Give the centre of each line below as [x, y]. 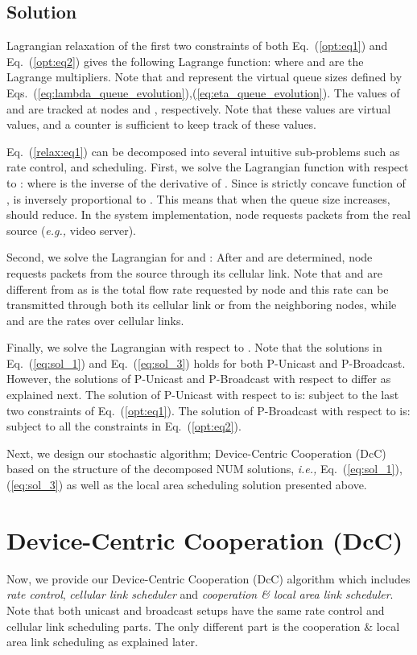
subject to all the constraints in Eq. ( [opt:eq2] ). [124, 426]
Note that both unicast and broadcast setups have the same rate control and [196, 610]
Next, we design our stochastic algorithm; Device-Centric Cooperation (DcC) [196, 453]
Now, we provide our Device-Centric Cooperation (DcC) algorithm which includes [208, 578]
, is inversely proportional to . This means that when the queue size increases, [198, 198]
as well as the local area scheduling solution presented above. [217, 485]
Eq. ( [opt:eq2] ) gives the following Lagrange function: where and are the [185, 61]
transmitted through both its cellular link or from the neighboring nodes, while [202, 305]
